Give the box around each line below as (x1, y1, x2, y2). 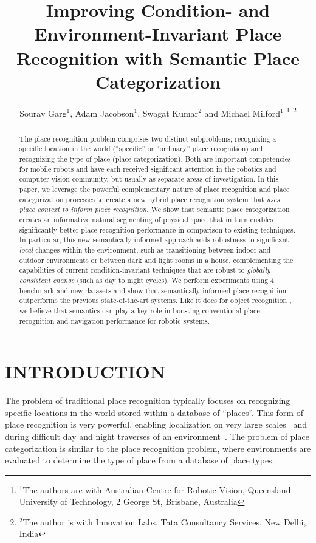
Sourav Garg (19, 106, 67, 119)
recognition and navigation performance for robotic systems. (19, 315, 210, 326)
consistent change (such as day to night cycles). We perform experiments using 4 (19, 275, 275, 285)
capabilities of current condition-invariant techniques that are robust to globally (19, 265, 270, 275)
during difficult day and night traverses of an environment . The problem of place (5, 429, 309, 442)
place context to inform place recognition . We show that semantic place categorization (19, 204, 290, 214)
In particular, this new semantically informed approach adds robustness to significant (19, 234, 289, 245)
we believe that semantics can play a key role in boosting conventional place (19, 305, 260, 315)
